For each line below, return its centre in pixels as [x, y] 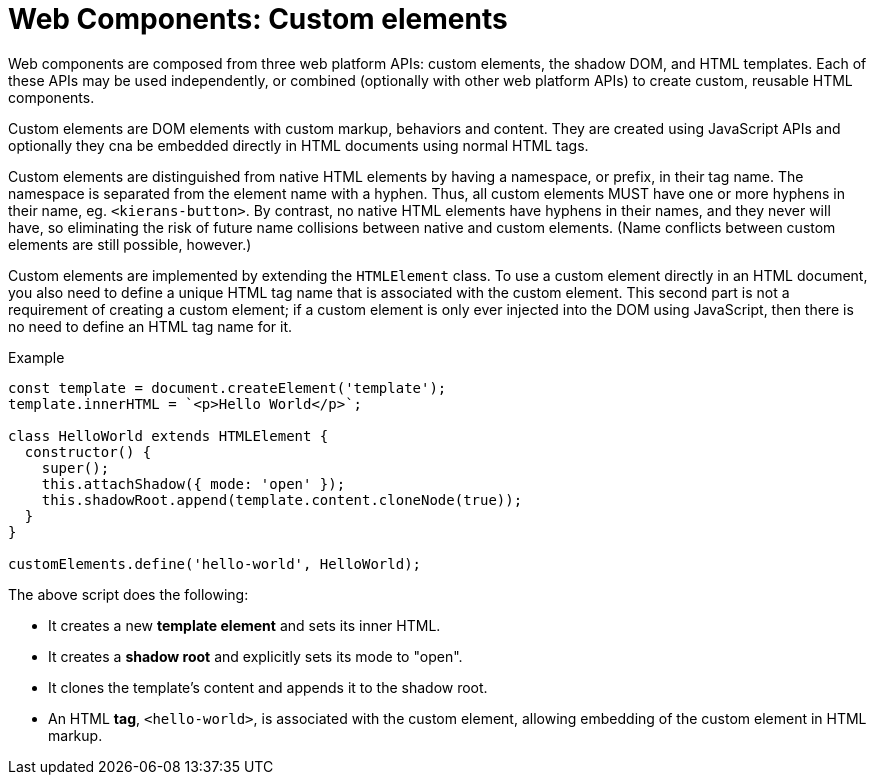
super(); [75, 467]
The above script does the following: [128, 594]
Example [36, 357]
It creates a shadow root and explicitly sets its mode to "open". [255, 656]
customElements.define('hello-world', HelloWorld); [215, 563]
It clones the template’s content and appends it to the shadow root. [268, 687]
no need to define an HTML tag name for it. [150, 326]
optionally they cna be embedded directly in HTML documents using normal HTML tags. [298, 145]
